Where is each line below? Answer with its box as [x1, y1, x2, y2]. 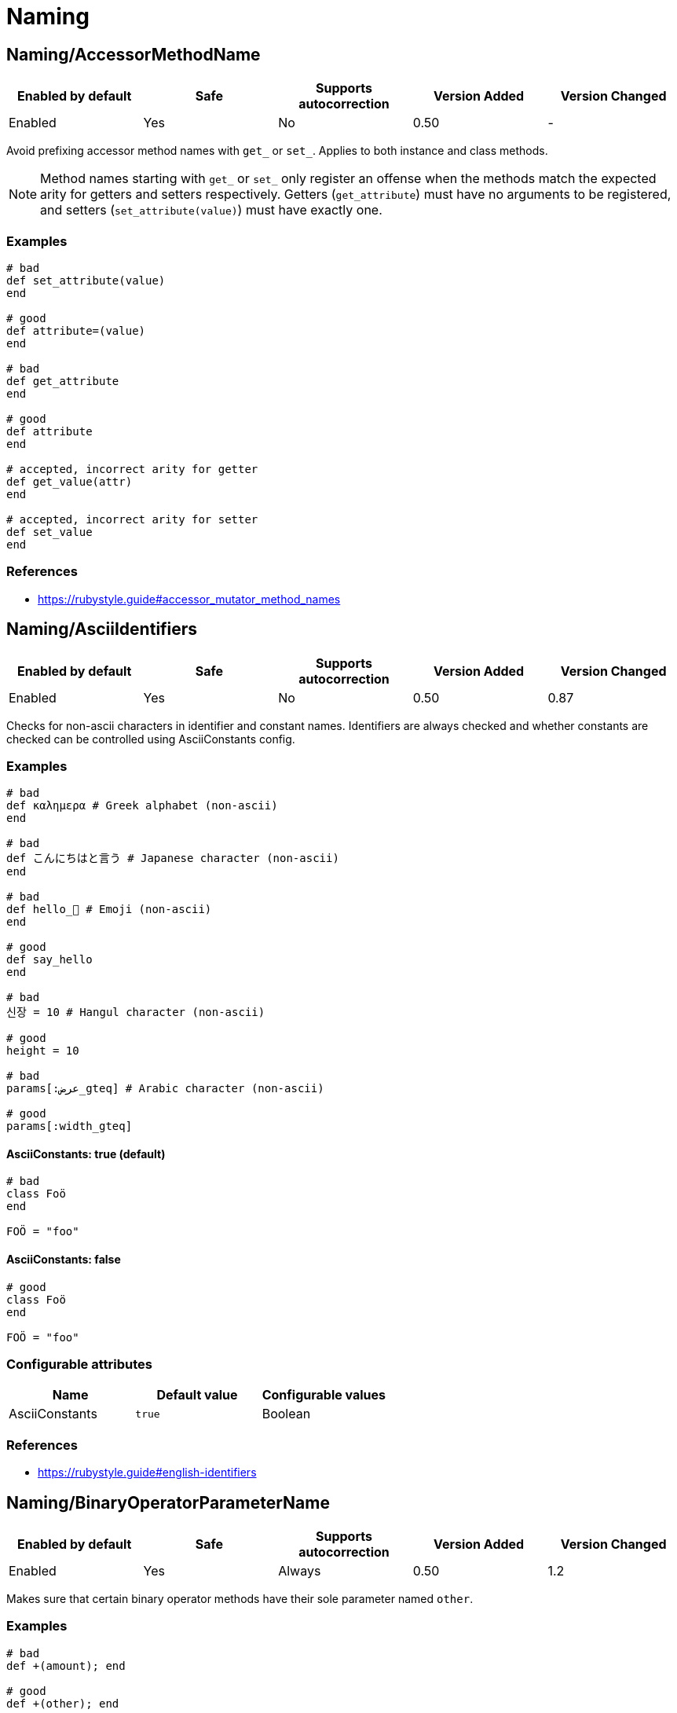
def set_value [6, 525, 93, 538]
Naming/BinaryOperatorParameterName [6, 1492, 330, 1513]
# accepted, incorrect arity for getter [6, 462, 258, 475]
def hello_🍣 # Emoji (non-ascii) [6, 903, 212, 916]
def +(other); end [6, 1696, 119, 1710]
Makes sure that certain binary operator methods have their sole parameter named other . [6, 1592, 474, 1606]
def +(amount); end [6, 1659, 126, 1672]
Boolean [262, 1406, 311, 1422]
